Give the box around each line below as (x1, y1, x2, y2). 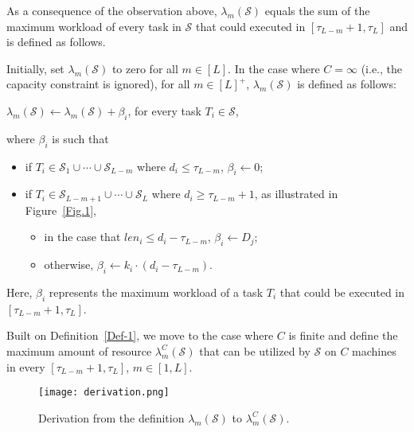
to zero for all (111, 60, 178, 76)
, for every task (127, 102, 201, 119)
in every (6, 358, 45, 375)
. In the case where (228, 60, 320, 76)
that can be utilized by (199, 342, 310, 359)
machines (352, 342, 396, 359)
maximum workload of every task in (6, 18, 182, 34)
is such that (52, 130, 109, 146)
